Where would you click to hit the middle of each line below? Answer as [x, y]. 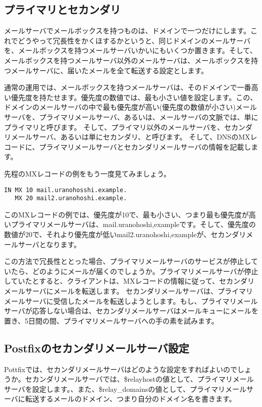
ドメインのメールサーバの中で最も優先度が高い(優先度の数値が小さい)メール [130, 107]
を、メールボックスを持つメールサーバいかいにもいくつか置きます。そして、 [130, 50]
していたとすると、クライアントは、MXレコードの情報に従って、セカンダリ [129, 281]
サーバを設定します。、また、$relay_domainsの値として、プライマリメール [125, 389]
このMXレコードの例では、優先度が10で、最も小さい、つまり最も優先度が [126, 214]
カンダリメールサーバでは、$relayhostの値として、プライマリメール [143, 379]
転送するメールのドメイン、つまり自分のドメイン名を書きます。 [130, 399]
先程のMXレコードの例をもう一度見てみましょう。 [88, 173]
